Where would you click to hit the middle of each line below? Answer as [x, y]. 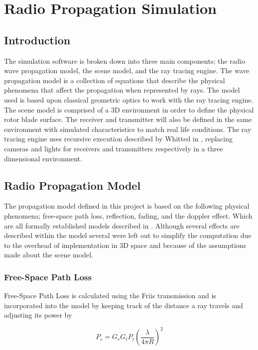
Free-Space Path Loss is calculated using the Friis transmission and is [110, 295]
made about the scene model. [49, 255]
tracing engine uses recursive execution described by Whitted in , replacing [119, 139]
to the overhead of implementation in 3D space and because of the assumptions [125, 245]
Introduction [37, 40]
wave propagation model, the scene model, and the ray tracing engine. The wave [127, 70]
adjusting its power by [38, 315]
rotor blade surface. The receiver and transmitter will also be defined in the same [128, 119]
